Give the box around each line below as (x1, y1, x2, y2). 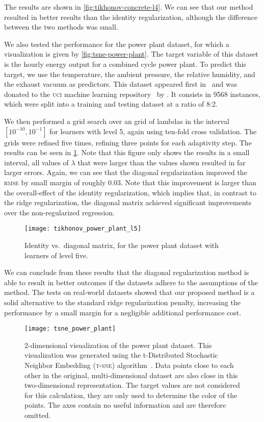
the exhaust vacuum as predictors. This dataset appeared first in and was (4, 79, 237, 89)
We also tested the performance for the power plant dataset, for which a (4, 38, 229, 49)
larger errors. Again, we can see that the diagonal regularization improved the (4, 167, 247, 178)
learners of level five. (24, 250, 88, 260)
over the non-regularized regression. (4, 207, 115, 217)
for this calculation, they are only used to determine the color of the (24, 389, 237, 400)
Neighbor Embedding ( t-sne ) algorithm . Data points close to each (24, 359, 234, 370)
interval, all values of (4, 157, 69, 167)
